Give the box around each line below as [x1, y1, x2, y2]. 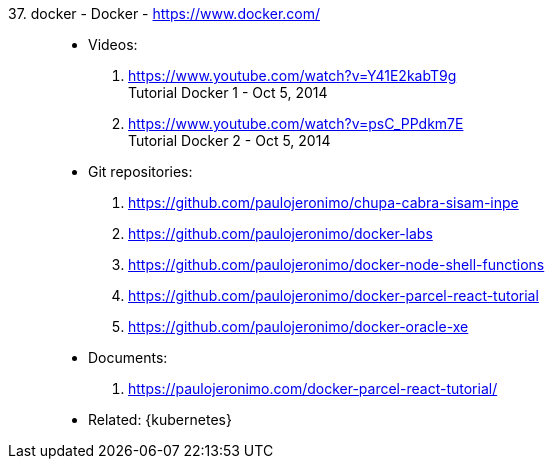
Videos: [88, 36, 138, 53]
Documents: [88, 349, 168, 366]
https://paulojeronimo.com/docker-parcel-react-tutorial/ [128, 380, 498, 397]
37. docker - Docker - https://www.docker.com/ [8, 5, 321, 22]
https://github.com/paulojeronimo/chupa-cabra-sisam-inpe [128, 194, 519, 211]
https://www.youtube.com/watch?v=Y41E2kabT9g [128, 67, 457, 84]
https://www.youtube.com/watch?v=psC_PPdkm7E [128, 115, 464, 132]
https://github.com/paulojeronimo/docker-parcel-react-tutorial [128, 287, 539, 304]
